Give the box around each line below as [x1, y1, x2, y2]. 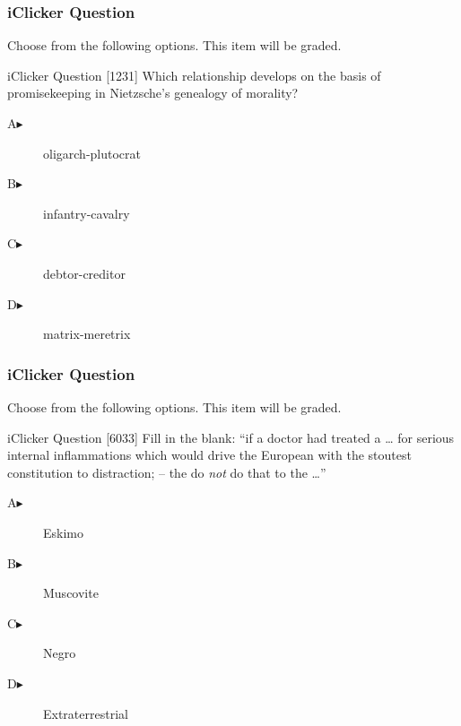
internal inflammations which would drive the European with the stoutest [7, 445, 412, 464]
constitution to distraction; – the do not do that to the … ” [7, 462, 326, 481]
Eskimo [43, 523, 83, 541]
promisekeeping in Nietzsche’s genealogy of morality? [7, 83, 299, 102]
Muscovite [43, 583, 99, 602]
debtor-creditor [43, 264, 126, 282]
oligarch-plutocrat [43, 143, 141, 162]
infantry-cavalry [43, 203, 130, 222]
